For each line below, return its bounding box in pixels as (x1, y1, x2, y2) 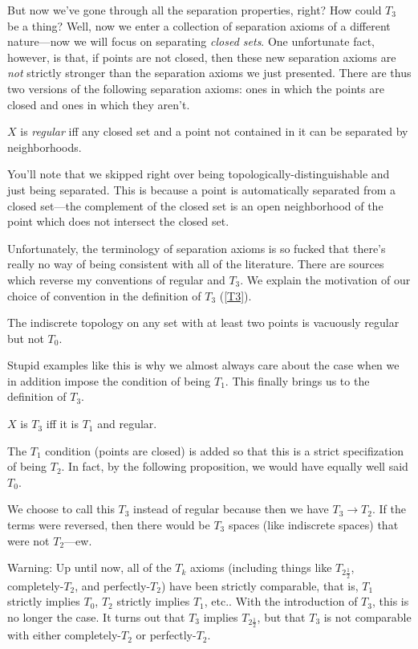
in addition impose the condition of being (7, 372, 211, 389)
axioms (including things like (190, 559, 332, 576)
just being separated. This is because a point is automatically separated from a (7, 181, 396, 198)
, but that (257, 608, 306, 625)
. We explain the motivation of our (240, 271, 411, 288)
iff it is (46, 415, 79, 432)
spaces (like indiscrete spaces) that (228, 516, 399, 533)
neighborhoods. (7, 138, 82, 155)
